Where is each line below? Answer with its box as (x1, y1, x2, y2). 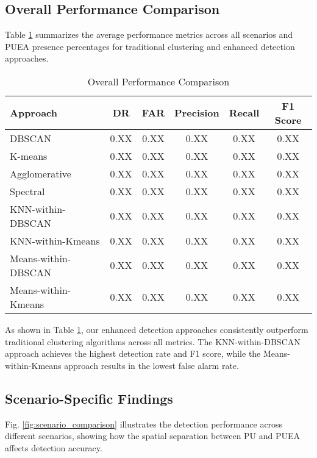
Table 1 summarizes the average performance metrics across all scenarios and (5, 28, 293, 41)
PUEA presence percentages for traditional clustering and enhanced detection (5, 40, 295, 52)
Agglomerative (10, 166, 71, 181)
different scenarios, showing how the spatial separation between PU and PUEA (5, 429, 301, 442)
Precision (174, 106, 219, 120)
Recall (229, 106, 260, 120)
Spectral (10, 184, 45, 198)
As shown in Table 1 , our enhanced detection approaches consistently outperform (5, 323, 308, 335)
